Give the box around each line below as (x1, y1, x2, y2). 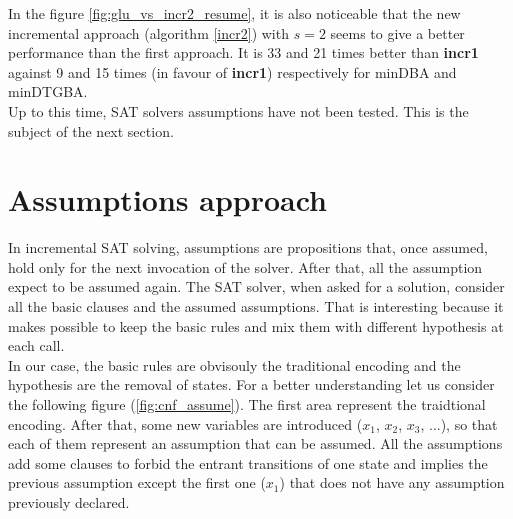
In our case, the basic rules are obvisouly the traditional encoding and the (8, 354, 461, 375)
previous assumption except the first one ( (8, 472, 266, 493)
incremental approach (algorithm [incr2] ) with (8, 22, 289, 43)
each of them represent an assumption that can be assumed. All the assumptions (8, 433, 503, 454)
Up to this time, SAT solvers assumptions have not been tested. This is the (8, 100, 469, 121)
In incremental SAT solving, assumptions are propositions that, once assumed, (8, 237, 488, 258)
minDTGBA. (8, 81, 88, 102)
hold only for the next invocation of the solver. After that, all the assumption (8, 256, 483, 277)
